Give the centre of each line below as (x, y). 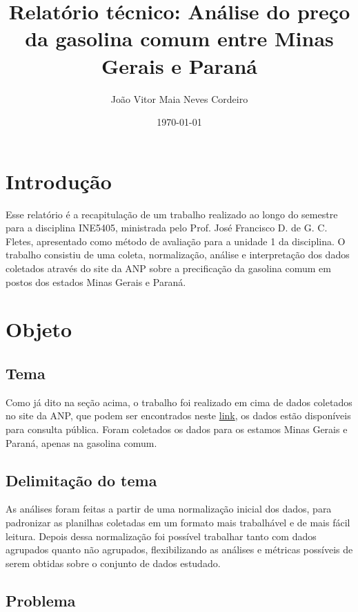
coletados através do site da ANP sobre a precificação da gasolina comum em (168, 268)
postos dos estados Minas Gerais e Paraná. (96, 281)
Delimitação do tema (81, 480)
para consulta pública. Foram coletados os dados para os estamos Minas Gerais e (177, 429)
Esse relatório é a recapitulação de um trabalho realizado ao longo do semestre (172, 214)
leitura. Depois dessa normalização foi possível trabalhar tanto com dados (161, 536)
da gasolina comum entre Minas (179, 38)
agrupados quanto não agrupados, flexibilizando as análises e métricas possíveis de (179, 549)
